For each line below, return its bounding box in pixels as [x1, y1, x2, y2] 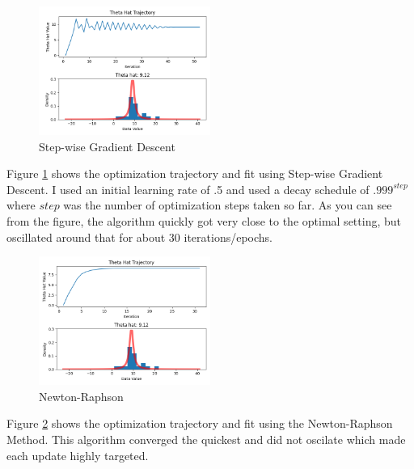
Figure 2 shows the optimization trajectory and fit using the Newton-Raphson [6, 415, 393, 432]
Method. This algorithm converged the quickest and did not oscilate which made [6, 430, 406, 447]
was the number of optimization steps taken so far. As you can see [63, 196, 392, 213]
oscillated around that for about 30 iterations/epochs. [6, 228, 272, 245]
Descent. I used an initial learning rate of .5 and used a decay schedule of [6, 180, 370, 197]
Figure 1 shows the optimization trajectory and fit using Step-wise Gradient [6, 165, 383, 182]
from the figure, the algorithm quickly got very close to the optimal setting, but [6, 212, 401, 229]
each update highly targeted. [6, 446, 149, 463]
